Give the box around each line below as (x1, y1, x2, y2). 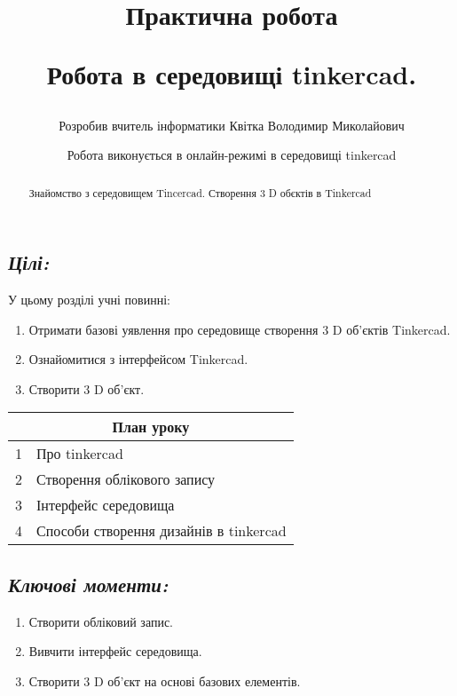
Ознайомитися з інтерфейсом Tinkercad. (28, 350, 248, 368)
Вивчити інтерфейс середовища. (28, 642, 202, 660)
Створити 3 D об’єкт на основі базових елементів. (28, 671, 301, 690)
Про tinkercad (36, 443, 123, 464)
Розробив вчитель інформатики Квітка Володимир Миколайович (59, 115, 405, 134)
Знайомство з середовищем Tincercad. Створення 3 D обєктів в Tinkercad (28, 185, 372, 200)
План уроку (112, 416, 190, 438)
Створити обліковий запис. (28, 612, 173, 630)
